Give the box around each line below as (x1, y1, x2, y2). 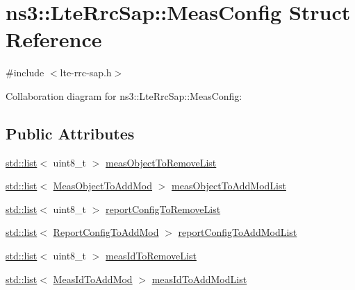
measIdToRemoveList (106, 248, 197, 263)
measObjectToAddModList (172, 178, 286, 193)
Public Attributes (6, 122, 135, 144)
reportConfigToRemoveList (106, 201, 221, 216)
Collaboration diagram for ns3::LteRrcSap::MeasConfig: (6, 88, 242, 103)
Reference (6, 25, 102, 53)
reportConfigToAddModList (178, 225, 297, 239)
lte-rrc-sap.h (60, 65, 112, 80)
